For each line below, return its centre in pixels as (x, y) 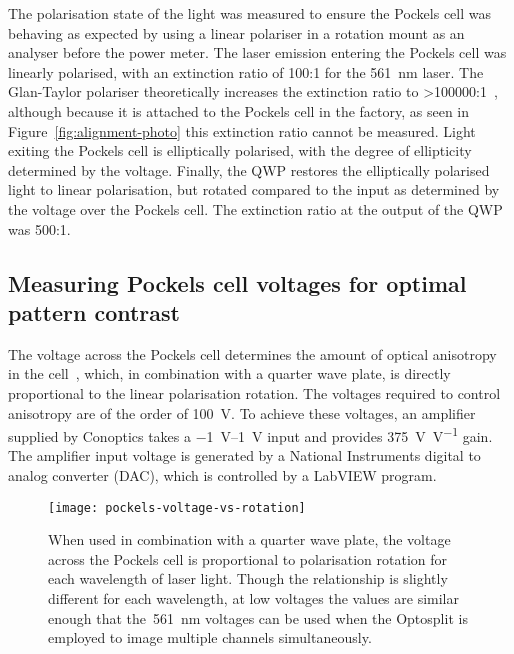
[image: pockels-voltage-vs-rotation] (177, 507)
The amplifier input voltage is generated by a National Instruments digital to (244, 455)
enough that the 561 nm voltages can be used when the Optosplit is (258, 617)
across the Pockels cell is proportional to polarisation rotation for (248, 558)
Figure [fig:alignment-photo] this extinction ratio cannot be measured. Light (242, 130)
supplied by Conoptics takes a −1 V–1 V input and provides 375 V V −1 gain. (250, 434)
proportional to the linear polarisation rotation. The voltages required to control (254, 392)
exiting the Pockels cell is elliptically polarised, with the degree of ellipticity (240, 150)
